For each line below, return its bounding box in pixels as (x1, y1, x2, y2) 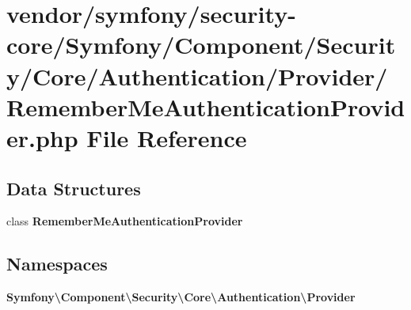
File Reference (86, 121, 247, 153)
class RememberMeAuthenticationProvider (6, 213, 243, 229)
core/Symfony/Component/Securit (6, 28, 396, 61)
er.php (6, 121, 78, 153)
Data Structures (6, 176, 141, 200)
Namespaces (6, 251, 108, 276)
